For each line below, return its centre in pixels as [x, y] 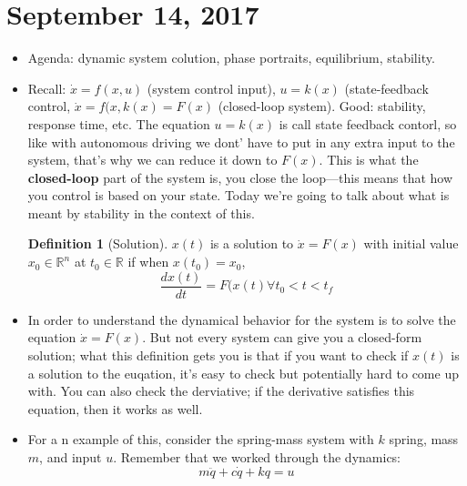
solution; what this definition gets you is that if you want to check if [218, 354]
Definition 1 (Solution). [98, 243]
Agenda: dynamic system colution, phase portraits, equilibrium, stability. [231, 58]
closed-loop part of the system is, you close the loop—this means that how [240, 177]
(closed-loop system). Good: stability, [322, 106]
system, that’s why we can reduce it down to [152, 160]
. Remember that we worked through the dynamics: [257, 456]
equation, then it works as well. [115, 408]
